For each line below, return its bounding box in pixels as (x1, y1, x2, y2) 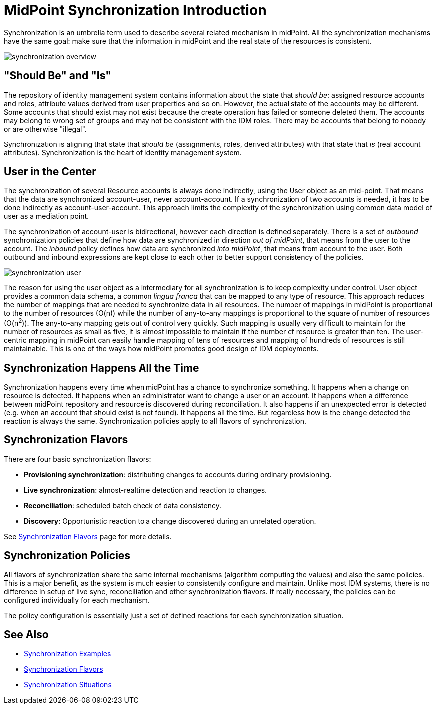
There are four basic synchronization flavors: (4, 454, 151, 463)
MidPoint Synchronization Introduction (4, 2, 267, 19)
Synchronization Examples (24, 649, 111, 658)
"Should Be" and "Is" (4, 69, 111, 82)
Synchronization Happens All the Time (4, 361, 199, 374)
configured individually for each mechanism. (4, 595, 150, 604)
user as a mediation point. (4, 212, 89, 221)
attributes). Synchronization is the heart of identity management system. (4, 148, 242, 157)
